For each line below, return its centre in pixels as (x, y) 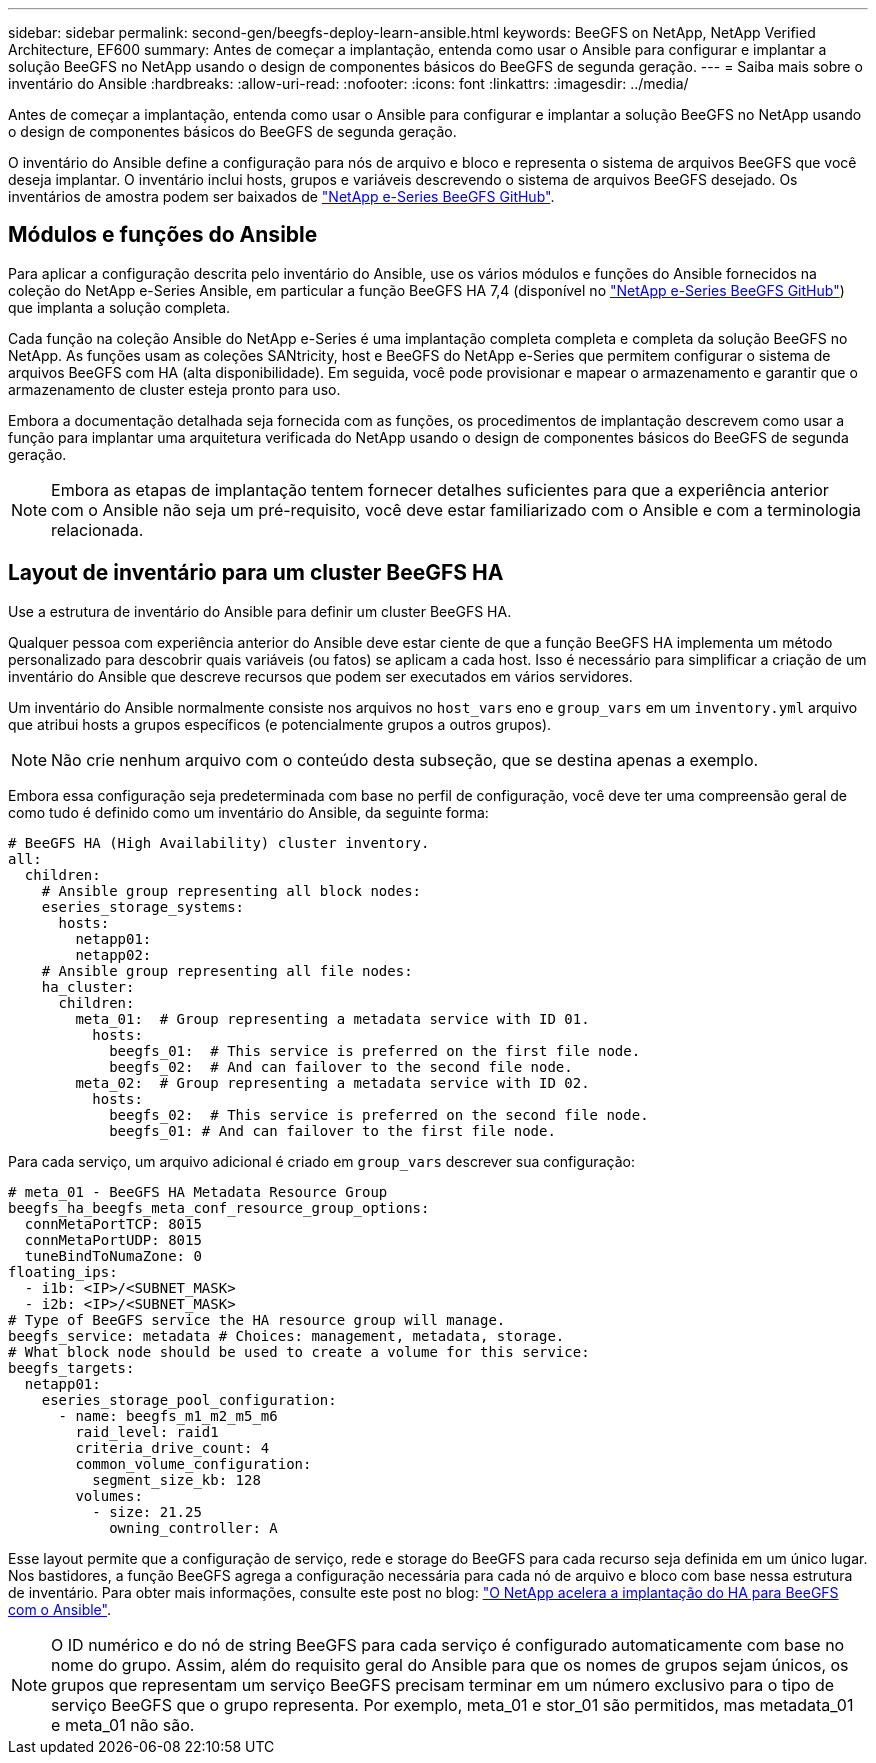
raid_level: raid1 (147, 1431)
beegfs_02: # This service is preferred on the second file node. (379, 1114)
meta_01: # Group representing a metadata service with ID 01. (332, 1018)
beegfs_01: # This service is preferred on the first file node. (375, 1050)
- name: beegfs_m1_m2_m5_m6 (168, 1415)
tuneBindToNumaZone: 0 (113, 1255)
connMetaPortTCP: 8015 (113, 1223)
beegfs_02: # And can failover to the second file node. (341, 1066)
